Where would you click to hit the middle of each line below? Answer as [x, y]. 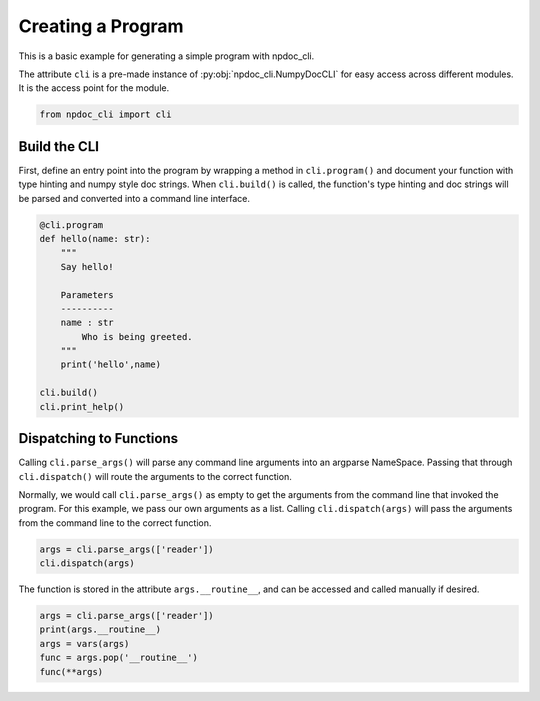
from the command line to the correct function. [115, 522]
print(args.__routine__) [100, 629]
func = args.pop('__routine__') [119, 658]
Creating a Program [101, 26]
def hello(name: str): [95, 238]
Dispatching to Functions [98, 438]
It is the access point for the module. [94, 88]
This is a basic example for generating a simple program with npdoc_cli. [166, 56]
